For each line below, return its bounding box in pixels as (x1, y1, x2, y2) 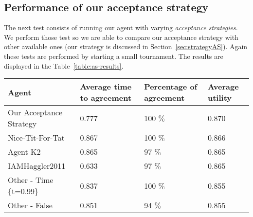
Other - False (8, 199, 53, 211)
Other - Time (8, 174, 54, 186)
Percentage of (144, 81, 198, 92)
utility (207, 92, 232, 104)
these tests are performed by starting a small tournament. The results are (4, 51, 223, 61)
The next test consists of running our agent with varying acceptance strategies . (4, 22, 238, 33)
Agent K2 (8, 146, 41, 158)
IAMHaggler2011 (8, 160, 66, 172)
